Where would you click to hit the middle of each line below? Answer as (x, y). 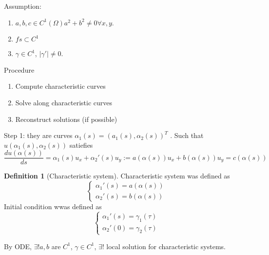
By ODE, (18, 246)
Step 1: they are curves (38, 135)
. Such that (187, 135)
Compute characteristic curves (60, 86)
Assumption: (23, 6)
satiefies (81, 145)
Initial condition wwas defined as (53, 206)
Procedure (19, 69)
